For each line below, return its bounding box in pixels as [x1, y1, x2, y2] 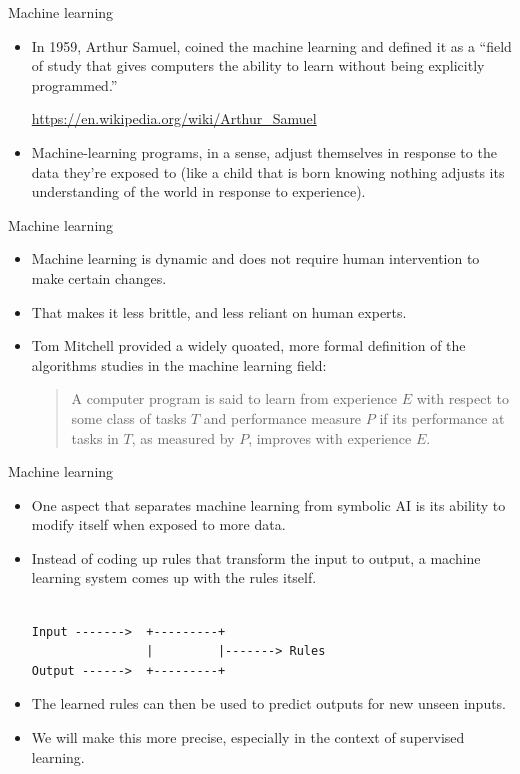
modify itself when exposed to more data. [31, 514, 286, 535]
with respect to [416, 388, 510, 409]
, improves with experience [248, 427, 412, 448]
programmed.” [31, 74, 118, 95]
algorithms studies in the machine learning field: [31, 354, 327, 375]
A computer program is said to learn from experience [71, 388, 398, 409]
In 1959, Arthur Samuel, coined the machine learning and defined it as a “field [31, 35, 512, 56]
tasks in [71, 427, 119, 448]
